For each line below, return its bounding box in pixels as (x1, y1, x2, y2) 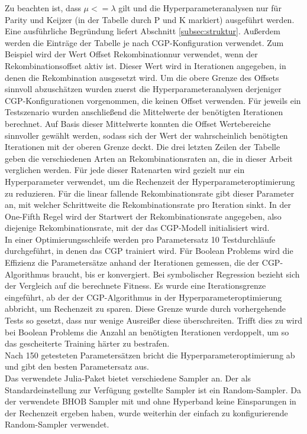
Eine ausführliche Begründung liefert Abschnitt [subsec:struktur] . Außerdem (5, 25, 280, 37)
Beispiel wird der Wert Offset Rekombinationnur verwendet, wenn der (5, 48, 258, 60)
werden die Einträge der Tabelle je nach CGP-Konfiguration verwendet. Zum (5, 36, 284, 48)
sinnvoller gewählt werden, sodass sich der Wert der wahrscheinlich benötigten (5, 129, 288, 141)
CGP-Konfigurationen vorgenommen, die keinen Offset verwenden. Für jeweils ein (5, 94, 301, 106)
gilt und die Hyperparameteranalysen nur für (118, 2, 282, 14)
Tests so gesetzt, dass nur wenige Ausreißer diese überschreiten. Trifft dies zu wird (5, 314, 303, 327)
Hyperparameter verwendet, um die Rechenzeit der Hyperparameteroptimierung (5, 175, 295, 187)
